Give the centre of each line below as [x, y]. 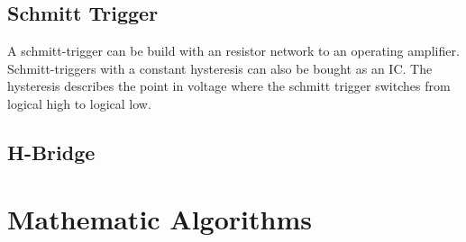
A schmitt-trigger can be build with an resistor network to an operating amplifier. [233, 51]
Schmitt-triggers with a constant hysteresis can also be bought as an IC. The [220, 68]
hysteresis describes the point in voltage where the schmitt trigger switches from [229, 86]
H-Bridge [51, 152]
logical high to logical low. [79, 103]
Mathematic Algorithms [160, 218]
